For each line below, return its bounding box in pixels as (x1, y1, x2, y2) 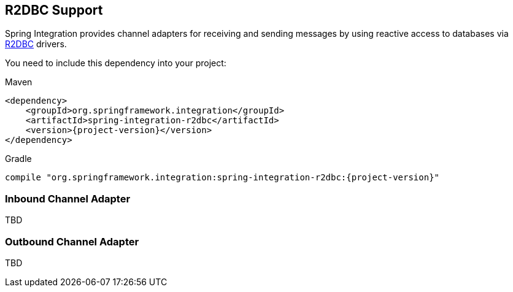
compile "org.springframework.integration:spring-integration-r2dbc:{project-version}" (5, 172, 440, 183)
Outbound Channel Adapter (5, 235, 139, 248)
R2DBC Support (5, 2, 103, 18)
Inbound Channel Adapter (5, 192, 131, 205)
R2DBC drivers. (5, 39, 67, 50)
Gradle (5, 153, 32, 164)
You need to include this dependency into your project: (5, 58, 226, 69)
